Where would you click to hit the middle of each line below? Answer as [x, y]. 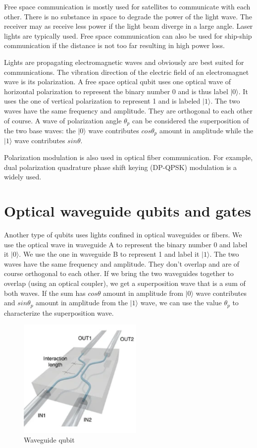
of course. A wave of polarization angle [63, 120]
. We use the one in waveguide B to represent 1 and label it [109, 254]
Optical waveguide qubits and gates [128, 211]
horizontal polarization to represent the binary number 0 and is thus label [116, 91]
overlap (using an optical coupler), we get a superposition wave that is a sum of [125, 283]
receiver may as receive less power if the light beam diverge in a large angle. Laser [128, 26]
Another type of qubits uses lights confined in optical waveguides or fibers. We [123, 234]
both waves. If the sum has [45, 293]
